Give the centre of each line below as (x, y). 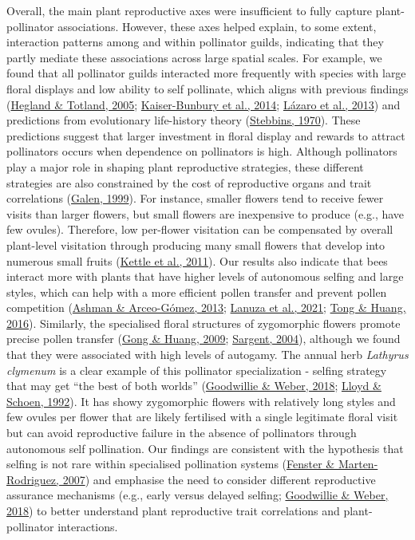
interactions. (88, 526)
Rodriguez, (33, 479)
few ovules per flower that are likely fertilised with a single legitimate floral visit (202, 417)
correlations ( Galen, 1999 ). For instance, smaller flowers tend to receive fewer (195, 198)
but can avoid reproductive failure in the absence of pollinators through (182, 433)
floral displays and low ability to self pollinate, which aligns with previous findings (207, 88)
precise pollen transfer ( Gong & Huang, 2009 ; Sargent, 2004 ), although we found (204, 339)
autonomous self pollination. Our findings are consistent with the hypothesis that (205, 448)
